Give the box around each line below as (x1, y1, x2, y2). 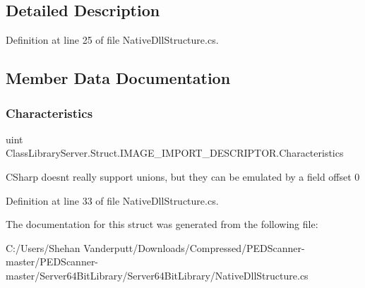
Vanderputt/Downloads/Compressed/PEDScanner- (83, 240, 305, 255)
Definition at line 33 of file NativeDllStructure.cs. (6, 193, 219, 208)
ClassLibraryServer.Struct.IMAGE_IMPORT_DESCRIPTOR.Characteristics (6, 145, 344, 160)
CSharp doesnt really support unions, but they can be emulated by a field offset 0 (6, 169, 360, 184)
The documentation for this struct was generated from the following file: (6, 217, 318, 232)
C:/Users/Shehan (6, 240, 80, 255)
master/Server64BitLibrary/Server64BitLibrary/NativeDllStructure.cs (6, 268, 309, 282)
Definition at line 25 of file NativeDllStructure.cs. (6, 32, 219, 47)
